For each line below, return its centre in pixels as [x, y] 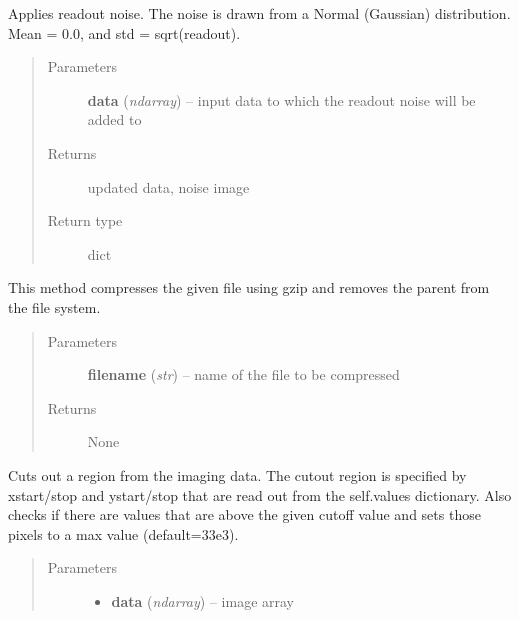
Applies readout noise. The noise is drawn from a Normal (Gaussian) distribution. [259, 13]
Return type [85, 220]
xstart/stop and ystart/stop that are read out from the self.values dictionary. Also [260, 494]
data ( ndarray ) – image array [202, 600]
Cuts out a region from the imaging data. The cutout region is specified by [237, 474]
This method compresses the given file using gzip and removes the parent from [249, 287]
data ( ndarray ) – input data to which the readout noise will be [281, 99]
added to [114, 119]
